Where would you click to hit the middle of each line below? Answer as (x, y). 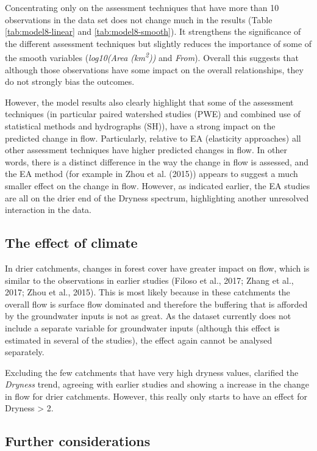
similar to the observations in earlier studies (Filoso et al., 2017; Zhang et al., (149, 280)
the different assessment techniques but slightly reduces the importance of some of (158, 43)
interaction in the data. (48, 210)
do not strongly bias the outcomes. (70, 81)
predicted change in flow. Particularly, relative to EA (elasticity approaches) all (153, 138)
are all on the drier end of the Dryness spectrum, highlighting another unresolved (157, 197)
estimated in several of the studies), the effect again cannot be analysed (139, 340)
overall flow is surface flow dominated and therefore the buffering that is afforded (156, 304)
